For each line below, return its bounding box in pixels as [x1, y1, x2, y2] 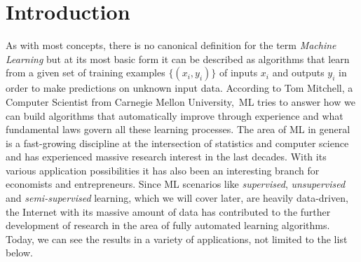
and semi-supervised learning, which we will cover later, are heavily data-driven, [6, 191, 348, 205]
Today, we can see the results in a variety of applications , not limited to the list [6, 231, 348, 246]
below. [6, 245, 33, 260]
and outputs [272, 65, 325, 80]
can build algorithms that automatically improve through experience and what [6, 108, 343, 123]
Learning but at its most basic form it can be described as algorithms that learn [6, 51, 350, 66]
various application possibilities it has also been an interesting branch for [6, 163, 320, 177]
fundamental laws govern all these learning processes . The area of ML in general [6, 122, 350, 137]
